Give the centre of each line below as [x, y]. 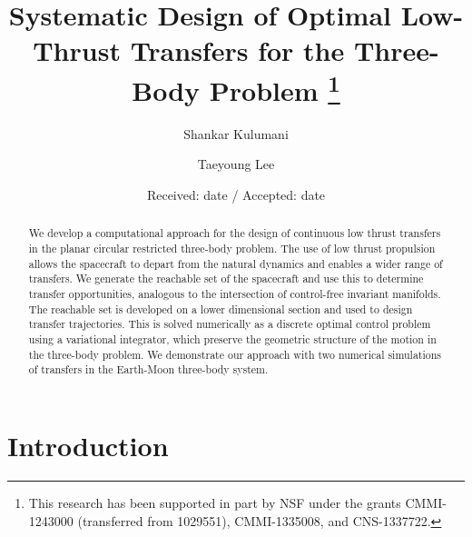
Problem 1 [275, 88]
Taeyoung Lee [236, 164]
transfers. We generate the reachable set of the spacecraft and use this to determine [226, 278]
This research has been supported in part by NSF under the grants [215, 502]
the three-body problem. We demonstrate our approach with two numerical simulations [235, 354]
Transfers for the [237, 50]
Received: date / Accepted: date [236, 195]
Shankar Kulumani [236, 133]
